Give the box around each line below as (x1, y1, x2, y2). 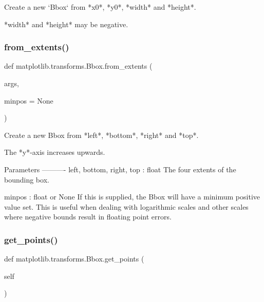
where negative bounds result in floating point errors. (4, 211, 172, 222)
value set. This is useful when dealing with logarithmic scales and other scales (4, 201, 249, 212)
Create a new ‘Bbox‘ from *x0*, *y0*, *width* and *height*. (4, 2, 196, 12)
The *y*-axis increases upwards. (4, 147, 105, 157)
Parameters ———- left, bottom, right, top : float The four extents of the (4, 164, 236, 174)
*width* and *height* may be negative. (4, 18, 128, 29)
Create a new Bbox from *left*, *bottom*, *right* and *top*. (4, 129, 199, 140)
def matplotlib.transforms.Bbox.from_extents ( (4, 61, 153, 71)
